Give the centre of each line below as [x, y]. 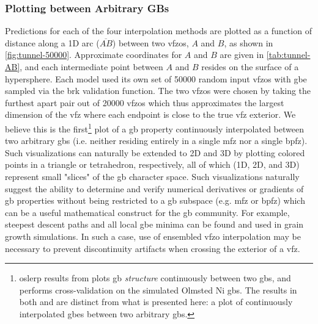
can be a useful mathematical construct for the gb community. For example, [147, 212]
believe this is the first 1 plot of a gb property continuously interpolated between [154, 128]
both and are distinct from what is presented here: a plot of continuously [156, 302]
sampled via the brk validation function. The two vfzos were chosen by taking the [158, 91]
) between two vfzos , [150, 42]
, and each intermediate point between [91, 67]
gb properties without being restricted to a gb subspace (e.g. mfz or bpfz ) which [155, 200]
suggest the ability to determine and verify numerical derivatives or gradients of [154, 188]
